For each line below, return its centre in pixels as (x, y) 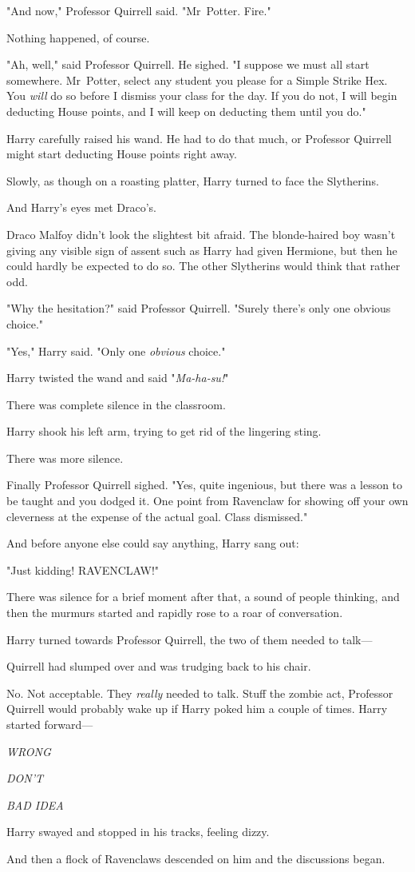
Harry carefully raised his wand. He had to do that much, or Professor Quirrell (199, 138)
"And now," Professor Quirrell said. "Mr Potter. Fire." (139, 10)
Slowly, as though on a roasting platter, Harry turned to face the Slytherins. (193, 180)
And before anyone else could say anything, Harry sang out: (153, 543)
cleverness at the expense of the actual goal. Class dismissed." (157, 516)
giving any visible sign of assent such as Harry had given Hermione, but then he (202, 250)
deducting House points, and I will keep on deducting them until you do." (186, 111)
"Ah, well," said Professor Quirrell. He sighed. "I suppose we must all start (188, 64)
